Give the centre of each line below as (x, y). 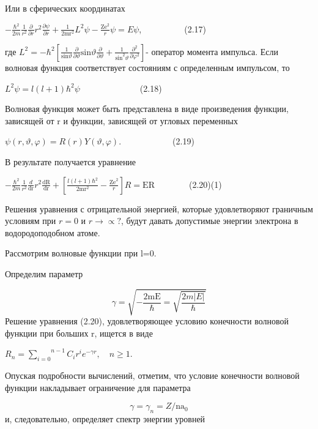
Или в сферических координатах (65, 8)
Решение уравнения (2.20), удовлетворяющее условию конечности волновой (147, 321)
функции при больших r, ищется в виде (79, 333)
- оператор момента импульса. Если (212, 51)
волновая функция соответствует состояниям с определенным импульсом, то (147, 67)
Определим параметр (44, 273)
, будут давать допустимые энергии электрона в (210, 221)
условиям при (31, 221)
